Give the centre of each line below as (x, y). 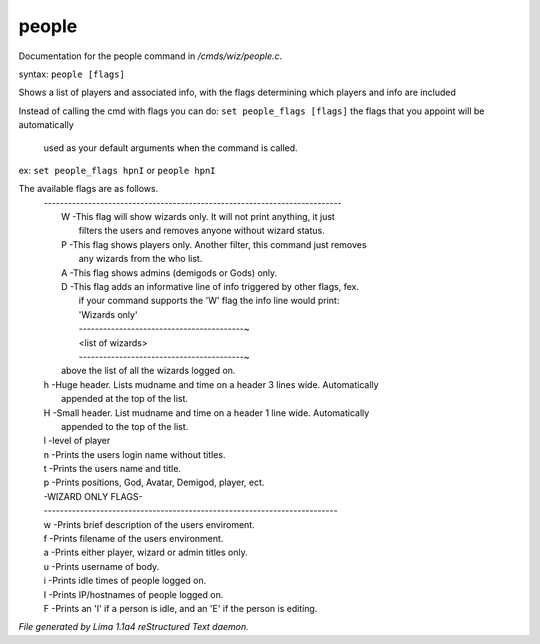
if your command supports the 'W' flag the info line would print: (209, 301)
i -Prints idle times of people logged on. (125, 581)
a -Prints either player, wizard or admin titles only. (146, 552)
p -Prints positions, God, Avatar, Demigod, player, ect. (154, 482)
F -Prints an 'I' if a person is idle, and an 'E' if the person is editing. (180, 608)
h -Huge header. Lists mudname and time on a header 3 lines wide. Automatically (211, 384)
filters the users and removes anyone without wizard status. (201, 231)
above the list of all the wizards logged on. (148, 371)
